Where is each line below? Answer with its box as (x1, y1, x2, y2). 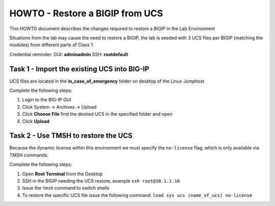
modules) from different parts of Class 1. (9, 42, 94, 48)
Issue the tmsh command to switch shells (22, 185, 109, 191)
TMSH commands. (9, 152, 49, 158)
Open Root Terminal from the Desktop (22, 171, 103, 177)
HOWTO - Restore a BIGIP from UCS (9, 8, 163, 19)
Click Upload (22, 118, 50, 124)
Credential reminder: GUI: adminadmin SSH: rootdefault (9, 51, 128, 57)
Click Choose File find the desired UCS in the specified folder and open (22, 111, 173, 117)
